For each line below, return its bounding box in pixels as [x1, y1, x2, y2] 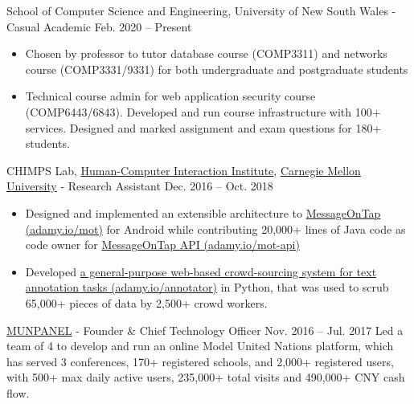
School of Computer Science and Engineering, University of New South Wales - [6, 2, 396, 18]
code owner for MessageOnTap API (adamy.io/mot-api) [25, 236, 300, 253]
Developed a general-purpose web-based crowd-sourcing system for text [25, 263, 377, 280]
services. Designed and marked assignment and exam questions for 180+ [25, 119, 382, 136]
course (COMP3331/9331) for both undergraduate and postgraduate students [25, 60, 408, 77]
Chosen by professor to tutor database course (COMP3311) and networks [25, 45, 387, 62]
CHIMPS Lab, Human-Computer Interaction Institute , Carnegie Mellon [6, 161, 361, 178]
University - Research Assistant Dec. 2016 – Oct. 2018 [6, 178, 273, 194]
